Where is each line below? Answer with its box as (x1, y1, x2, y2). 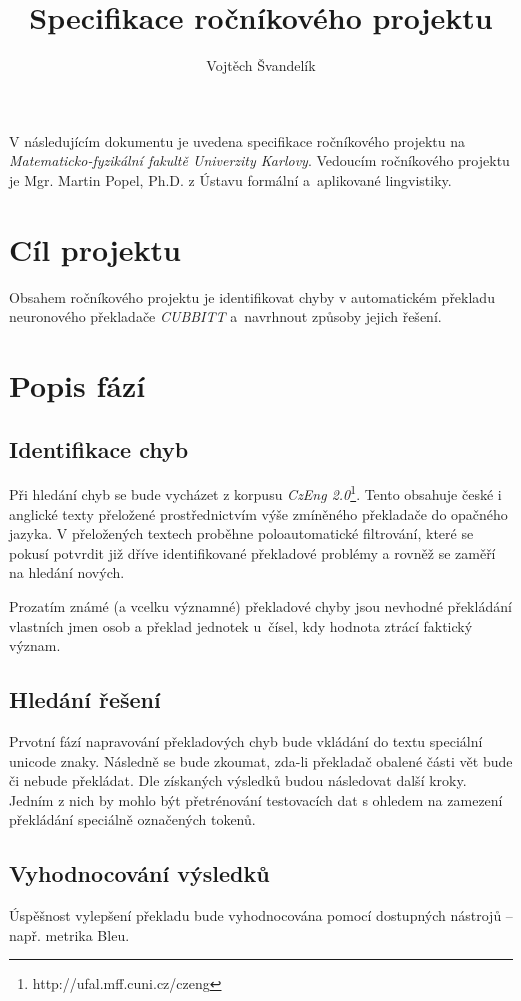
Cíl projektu (9, 228, 182, 269)
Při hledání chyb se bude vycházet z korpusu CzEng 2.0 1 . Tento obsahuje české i (9, 481, 502, 505)
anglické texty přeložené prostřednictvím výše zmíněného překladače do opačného (9, 503, 508, 524)
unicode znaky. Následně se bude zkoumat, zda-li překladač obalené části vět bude (9, 750, 513, 771)
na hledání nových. (9, 562, 125, 583)
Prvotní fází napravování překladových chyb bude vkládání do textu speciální (9, 731, 483, 751)
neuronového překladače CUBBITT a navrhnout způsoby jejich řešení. (9, 306, 442, 327)
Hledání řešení (9, 684, 161, 715)
